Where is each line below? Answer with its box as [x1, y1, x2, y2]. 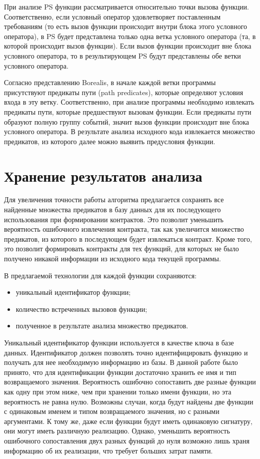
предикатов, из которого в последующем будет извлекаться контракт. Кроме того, [4, 233, 252, 244]
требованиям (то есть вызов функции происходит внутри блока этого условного [4, 21, 247, 32]
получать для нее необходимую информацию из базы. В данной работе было [4, 357, 238, 367]
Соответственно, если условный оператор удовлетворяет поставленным [4, 11, 221, 22]
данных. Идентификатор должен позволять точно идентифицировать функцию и [4, 347, 248, 357]
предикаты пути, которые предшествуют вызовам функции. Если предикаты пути [4, 106, 251, 117]
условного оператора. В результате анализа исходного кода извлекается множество [4, 126, 255, 137]
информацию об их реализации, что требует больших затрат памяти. [4, 445, 213, 455]
